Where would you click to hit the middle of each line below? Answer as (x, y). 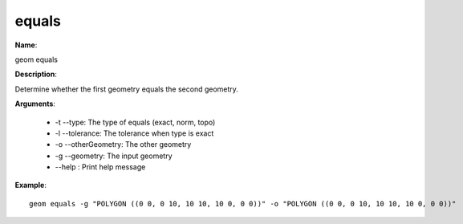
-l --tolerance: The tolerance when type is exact (134, 133)
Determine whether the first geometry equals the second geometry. (126, 89)
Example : (31, 185)
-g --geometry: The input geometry (114, 156)
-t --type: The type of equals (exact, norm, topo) (135, 122)
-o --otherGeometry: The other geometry (123, 145)
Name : (26, 45)
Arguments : (35, 104)
